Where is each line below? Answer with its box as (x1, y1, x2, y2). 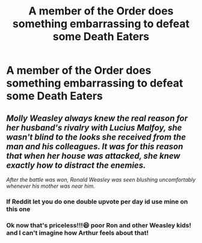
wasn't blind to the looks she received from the (6, 132, 186, 142)
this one (6, 205, 31, 213)
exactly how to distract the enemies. (6, 160, 146, 170)
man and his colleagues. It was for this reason (6, 141, 183, 152)
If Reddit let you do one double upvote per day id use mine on (6, 197, 188, 206)
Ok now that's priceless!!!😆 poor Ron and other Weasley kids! (6, 221, 191, 229)
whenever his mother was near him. (6, 182, 95, 189)
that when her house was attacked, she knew (6, 150, 180, 161)
